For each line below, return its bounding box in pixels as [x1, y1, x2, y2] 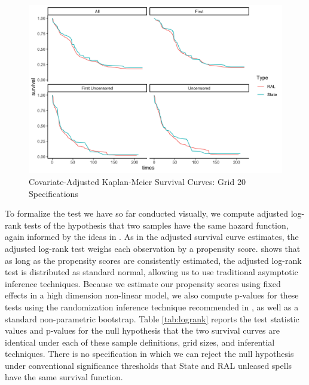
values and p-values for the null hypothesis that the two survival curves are [5, 324, 280, 337]
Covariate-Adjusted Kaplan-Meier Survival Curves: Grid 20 [29, 175, 246, 187]
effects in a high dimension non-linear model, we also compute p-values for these [5, 289, 299, 301]
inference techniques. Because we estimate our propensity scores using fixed [5, 277, 281, 289]
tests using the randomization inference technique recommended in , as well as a [5, 300, 299, 313]
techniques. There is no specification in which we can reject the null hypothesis [5, 347, 294, 360]
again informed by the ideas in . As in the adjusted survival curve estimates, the [5, 230, 299, 243]
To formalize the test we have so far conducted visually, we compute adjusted [5, 207, 289, 220]
